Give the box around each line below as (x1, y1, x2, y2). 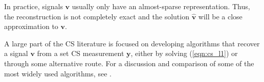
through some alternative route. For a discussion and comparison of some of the (4, 58, 254, 68)
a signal (4, 48, 28, 59)
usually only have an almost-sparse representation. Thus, (72, 1, 250, 11)
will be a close (198, 11, 243, 21)
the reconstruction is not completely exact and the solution (4, 11, 189, 21)
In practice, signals (4, 1, 63, 11)
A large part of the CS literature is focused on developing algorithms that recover (4, 38, 260, 48)
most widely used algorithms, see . (4, 68, 112, 78)
